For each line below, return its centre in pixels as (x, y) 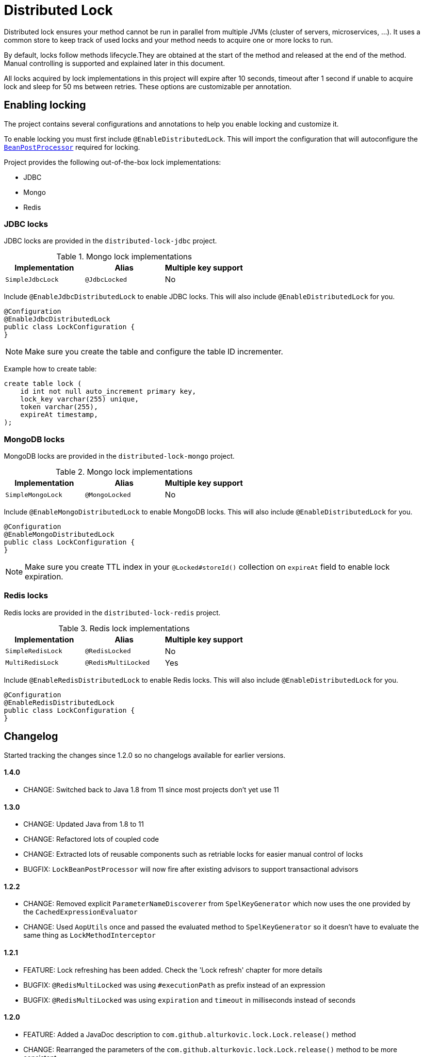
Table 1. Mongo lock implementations (124, 257)
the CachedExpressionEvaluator (81, 912)
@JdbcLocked (106, 279)
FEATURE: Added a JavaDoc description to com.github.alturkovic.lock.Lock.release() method (190, 1034)
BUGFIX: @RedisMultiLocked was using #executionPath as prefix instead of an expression (174, 985)
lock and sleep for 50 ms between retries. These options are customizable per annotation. (148, 86)
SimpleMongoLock (34, 495)
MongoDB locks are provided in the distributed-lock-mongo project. (119, 456)
